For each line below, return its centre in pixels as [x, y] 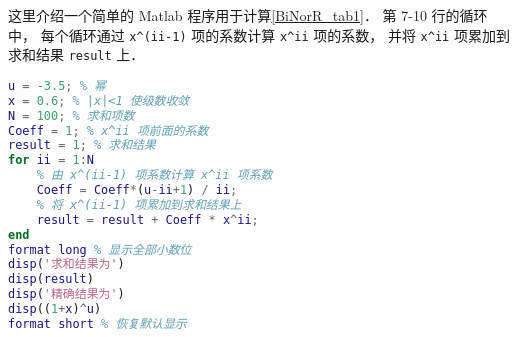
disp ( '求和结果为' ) [66, 264]
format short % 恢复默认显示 [97, 323]
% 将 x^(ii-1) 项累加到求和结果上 [139, 204]
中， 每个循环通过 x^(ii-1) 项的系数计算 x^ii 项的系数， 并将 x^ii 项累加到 [259, 34]
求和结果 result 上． [76, 54]
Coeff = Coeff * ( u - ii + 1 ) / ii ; [137, 190]
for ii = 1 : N [51, 160]
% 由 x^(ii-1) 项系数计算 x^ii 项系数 [154, 175]
